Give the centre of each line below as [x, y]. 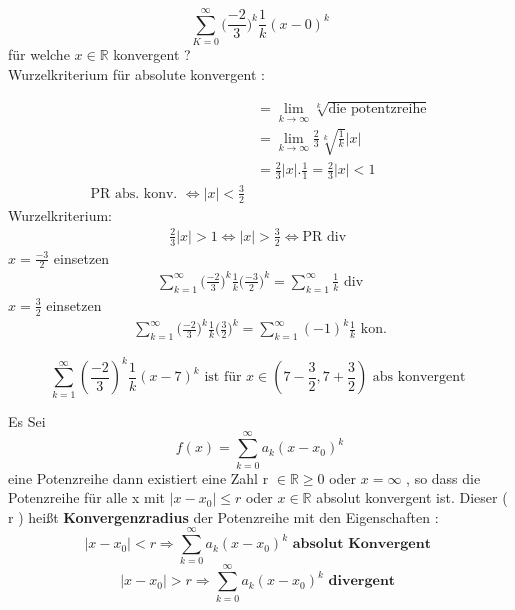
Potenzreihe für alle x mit [86, 497]
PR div [324, 236]
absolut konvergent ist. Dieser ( [412, 497]
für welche [39, 54]
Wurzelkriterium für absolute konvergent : [136, 73]
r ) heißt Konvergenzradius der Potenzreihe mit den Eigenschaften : [223, 516]
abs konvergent [419, 377]
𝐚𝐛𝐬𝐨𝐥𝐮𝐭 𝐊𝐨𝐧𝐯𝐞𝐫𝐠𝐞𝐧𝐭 [361, 544]
